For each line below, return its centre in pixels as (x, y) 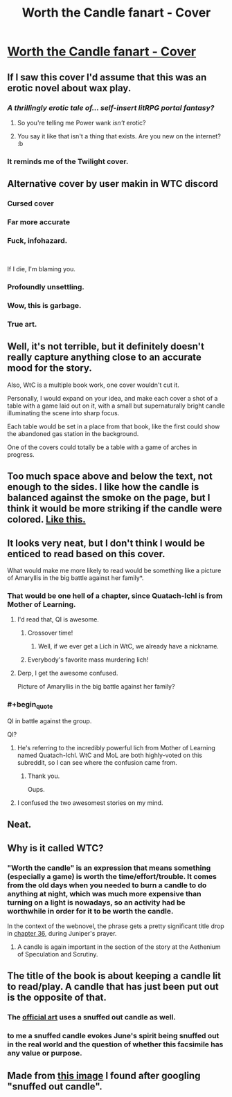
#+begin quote (30, 705)
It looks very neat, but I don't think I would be (106, 543)
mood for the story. (50, 368)
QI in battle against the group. (50, 720)
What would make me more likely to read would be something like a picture (114, 571)
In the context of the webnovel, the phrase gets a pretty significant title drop (116, 926)
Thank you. (44, 776)
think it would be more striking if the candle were (115, 509)
